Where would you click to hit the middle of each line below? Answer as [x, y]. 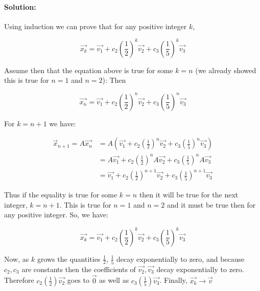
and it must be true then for [211, 204]
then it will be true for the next [189, 195]
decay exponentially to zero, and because [181, 259]
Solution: [20, 6]
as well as [114, 280]
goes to [78, 280]
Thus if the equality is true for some [61, 195]
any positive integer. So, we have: [56, 215]
